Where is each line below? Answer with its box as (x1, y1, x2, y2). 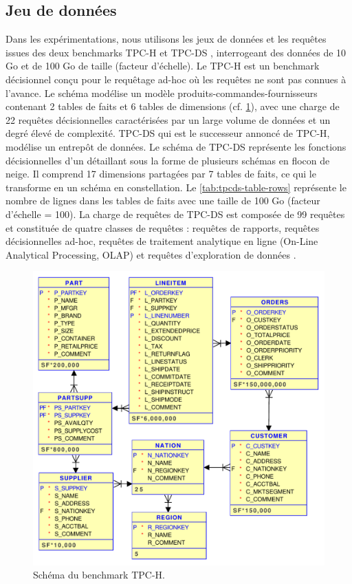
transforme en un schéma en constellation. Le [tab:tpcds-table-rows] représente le (5, 180, 346, 194)
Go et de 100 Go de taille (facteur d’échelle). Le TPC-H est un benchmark (5, 58, 320, 73)
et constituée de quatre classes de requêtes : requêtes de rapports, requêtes (5, 220, 320, 235)
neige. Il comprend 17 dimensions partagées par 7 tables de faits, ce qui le (5, 166, 316, 181)
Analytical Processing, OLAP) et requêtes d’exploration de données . (5, 247, 296, 261)
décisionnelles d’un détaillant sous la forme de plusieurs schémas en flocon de (5, 153, 330, 167)
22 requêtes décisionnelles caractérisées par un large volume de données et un (5, 112, 331, 127)
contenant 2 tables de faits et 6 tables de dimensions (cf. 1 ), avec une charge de (5, 99, 340, 113)
